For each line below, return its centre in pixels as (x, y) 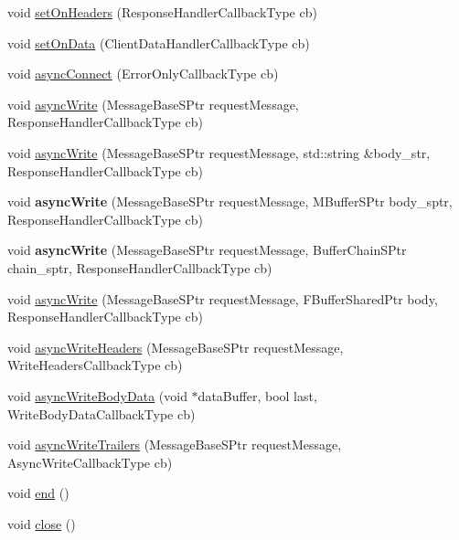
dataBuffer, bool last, (257, 395)
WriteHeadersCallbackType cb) (95, 365)
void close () (42, 523)
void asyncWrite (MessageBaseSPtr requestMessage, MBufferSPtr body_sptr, (230, 201)
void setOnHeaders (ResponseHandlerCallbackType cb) (162, 12)
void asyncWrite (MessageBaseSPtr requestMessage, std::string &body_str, (219, 152)
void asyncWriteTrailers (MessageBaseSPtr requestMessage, (175, 445)
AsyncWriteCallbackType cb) (90, 462)
